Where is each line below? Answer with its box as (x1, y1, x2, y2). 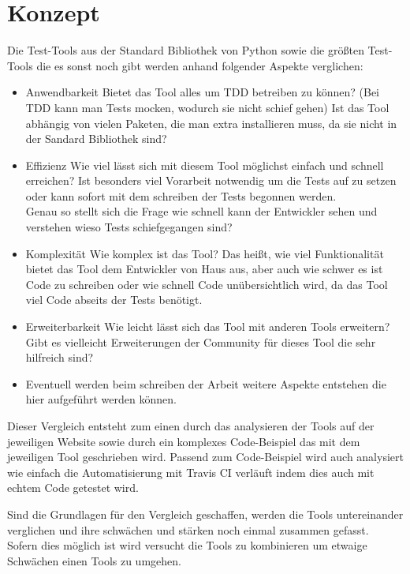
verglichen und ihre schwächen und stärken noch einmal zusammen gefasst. (7, 521, 369, 538)
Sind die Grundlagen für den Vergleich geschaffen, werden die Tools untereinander (7, 505, 404, 522)
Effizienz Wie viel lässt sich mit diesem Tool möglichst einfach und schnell (25, 156, 384, 173)
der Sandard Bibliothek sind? (25, 130, 167, 147)
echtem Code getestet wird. (7, 479, 139, 496)
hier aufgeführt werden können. (25, 391, 177, 407)
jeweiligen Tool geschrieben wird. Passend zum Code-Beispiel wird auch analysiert (7, 448, 404, 465)
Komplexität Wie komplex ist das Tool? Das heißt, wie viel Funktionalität (25, 245, 384, 261)
